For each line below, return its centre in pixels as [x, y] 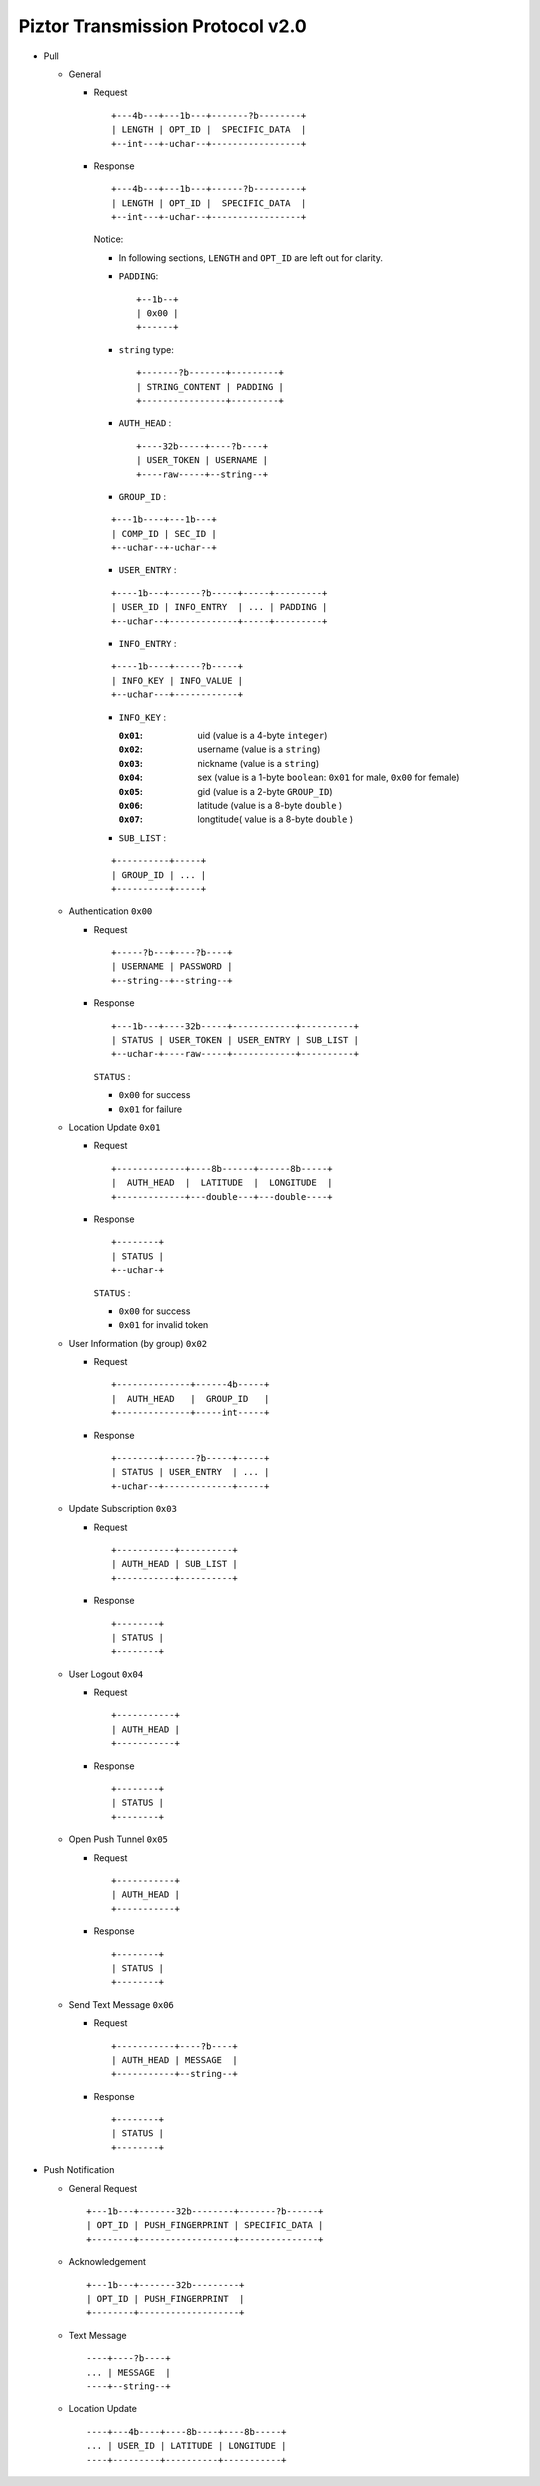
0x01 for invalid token [163, 1325]
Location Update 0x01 [114, 1127]
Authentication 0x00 [110, 911]
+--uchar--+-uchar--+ [164, 548]
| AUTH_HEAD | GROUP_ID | [190, 1398]
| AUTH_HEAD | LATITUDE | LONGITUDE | [222, 1183]
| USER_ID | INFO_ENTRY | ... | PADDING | [219, 607]
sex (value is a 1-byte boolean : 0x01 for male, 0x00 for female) [328, 777]
